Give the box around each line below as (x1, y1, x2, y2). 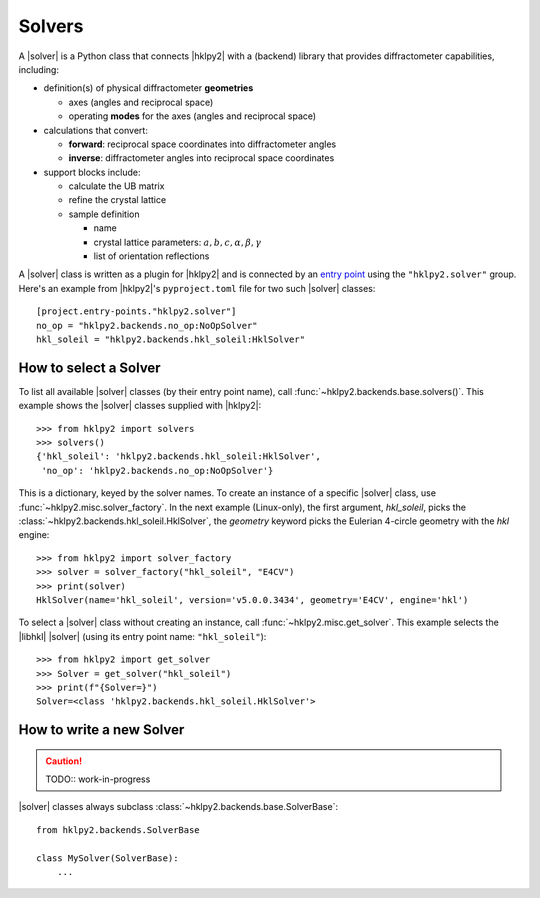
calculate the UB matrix (68, 180, 165, 192)
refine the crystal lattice (68, 194, 167, 206)
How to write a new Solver (18, 721, 185, 739)
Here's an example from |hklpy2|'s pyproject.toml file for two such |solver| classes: (18, 282, 376, 294)
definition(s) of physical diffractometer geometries (43, 82, 254, 94)
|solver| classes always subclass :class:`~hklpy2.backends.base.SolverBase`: (18, 801, 339, 813)
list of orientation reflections (93, 250, 210, 262)
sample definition (68, 208, 140, 220)
